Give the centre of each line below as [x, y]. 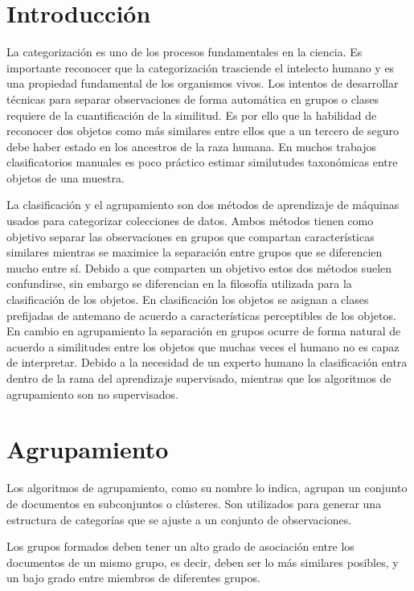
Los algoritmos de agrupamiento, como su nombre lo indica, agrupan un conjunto [207, 488]
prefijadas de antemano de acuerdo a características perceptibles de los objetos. [201, 315]
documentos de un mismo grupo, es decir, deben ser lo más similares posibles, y [203, 562]
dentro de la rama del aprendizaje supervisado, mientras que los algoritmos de [199, 378]
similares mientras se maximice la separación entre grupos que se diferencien [195, 252]
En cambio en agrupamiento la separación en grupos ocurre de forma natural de [204, 331]
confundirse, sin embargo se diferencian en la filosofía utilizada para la [179, 283]
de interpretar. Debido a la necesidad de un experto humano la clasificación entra [207, 362]
